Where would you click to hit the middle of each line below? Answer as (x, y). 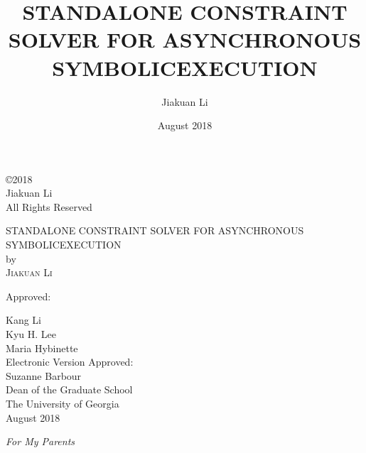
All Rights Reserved (49, 206)
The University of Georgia (63, 403)
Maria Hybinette (42, 348)
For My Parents (41, 441)
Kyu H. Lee (31, 334)
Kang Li (23, 320)
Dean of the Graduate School (69, 389)
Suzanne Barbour (44, 375)
